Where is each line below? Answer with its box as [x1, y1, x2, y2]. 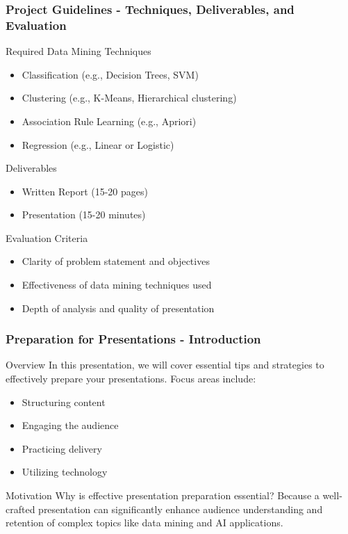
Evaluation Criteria [6, 230, 88, 245]
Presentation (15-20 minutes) [22, 207, 146, 222]
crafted [6, 501, 35, 516]
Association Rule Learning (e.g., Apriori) [22, 113, 197, 128]
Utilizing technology [22, 464, 108, 479]
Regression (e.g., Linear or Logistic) [22, 137, 174, 152]
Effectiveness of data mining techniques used [22, 277, 212, 292]
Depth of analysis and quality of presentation [22, 300, 215, 315]
